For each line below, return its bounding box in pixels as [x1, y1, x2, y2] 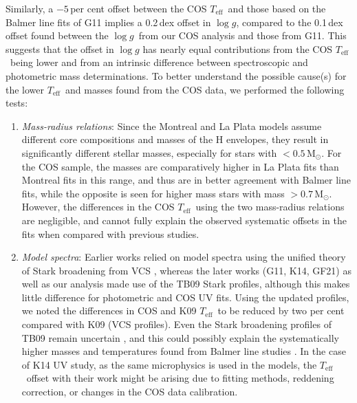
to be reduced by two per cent [217, 303, 345, 318]
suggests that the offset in [6, 41, 114, 56]
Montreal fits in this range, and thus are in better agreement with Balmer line [21, 173, 351, 187]
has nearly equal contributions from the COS [142, 41, 333, 56]
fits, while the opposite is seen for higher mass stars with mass [21, 186, 285, 200]
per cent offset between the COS [70, 1, 207, 15]
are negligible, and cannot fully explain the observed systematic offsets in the [21, 213, 347, 227]
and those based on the [228, 1, 326, 15]
